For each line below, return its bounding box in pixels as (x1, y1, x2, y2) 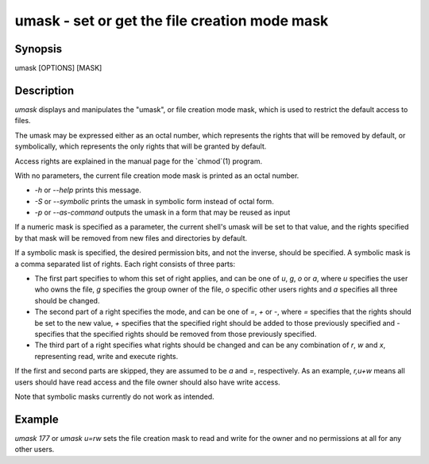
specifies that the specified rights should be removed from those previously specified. (34, 330, 317, 338)
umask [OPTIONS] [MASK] (14, 64, 102, 73)
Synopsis (14, 42, 63, 56)
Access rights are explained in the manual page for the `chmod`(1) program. (14, 156, 263, 166)
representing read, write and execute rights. (34, 351, 179, 361)
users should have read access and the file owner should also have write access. (14, 377, 281, 387)
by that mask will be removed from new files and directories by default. (14, 233, 248, 242)
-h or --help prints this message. (34, 185, 142, 195)
